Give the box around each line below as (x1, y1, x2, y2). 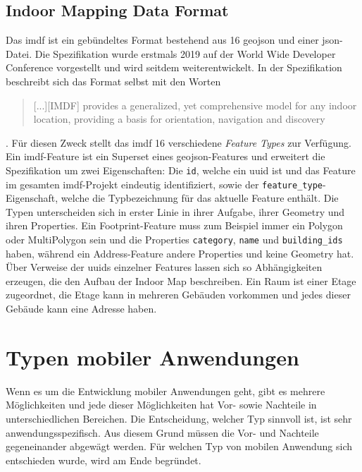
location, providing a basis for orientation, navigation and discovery (33, 111, 325, 126)
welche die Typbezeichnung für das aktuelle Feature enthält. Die (61, 190, 339, 205)
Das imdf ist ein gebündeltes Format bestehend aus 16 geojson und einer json (6, 32, 339, 47)
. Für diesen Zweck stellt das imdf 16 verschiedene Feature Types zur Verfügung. (6, 135, 351, 150)
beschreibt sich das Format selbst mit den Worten (6, 73, 221, 88)
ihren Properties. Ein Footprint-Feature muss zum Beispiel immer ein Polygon (6, 218, 343, 233)
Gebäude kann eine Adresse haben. (6, 301, 157, 316)
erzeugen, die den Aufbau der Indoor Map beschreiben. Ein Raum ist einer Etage (6, 273, 356, 288)
